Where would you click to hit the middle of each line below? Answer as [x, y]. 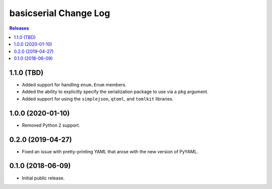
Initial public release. [43, 178]
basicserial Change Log [60, 13]
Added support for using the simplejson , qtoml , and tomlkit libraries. [98, 99]
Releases [19, 28]
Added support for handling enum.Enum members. [74, 85]
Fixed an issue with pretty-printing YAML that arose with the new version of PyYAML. [110, 151]
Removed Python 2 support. [51, 125]
